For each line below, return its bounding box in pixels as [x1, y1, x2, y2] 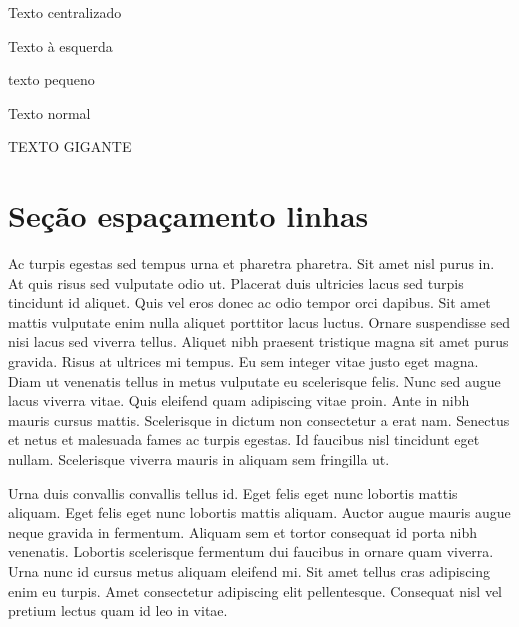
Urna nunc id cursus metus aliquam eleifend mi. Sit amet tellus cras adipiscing [8, 561, 491, 581]
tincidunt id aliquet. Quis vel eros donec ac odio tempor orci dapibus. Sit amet [8, 292, 491, 313]
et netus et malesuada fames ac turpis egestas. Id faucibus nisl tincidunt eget [8, 429, 480, 450]
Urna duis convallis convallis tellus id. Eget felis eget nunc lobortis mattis [8, 482, 458, 503]
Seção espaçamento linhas [8, 195, 369, 236]
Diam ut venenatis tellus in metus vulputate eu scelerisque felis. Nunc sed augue [8, 370, 501, 391]
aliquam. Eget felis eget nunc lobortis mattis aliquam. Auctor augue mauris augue [8, 502, 511, 523]
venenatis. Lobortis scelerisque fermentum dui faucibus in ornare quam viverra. [8, 541, 494, 562]
